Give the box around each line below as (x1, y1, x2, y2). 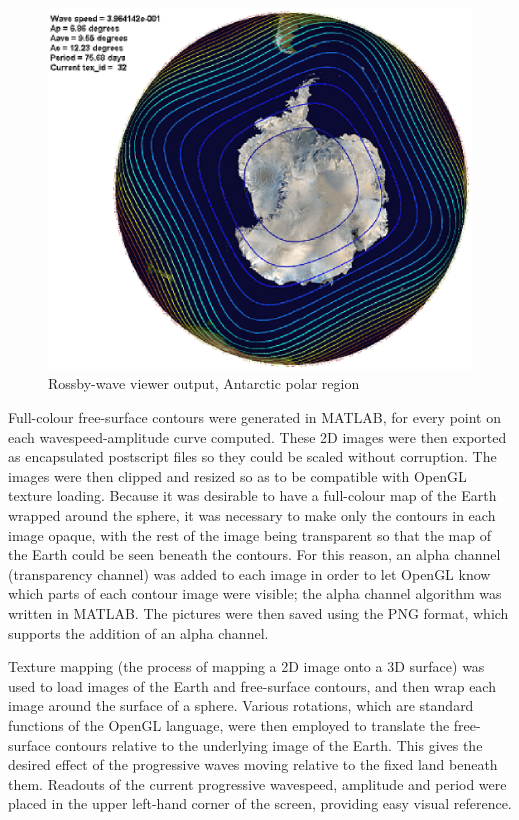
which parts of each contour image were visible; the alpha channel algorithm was (8, 583, 502, 604)
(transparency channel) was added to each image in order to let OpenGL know (8, 563, 491, 584)
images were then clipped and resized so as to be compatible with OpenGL (8, 465, 467, 486)
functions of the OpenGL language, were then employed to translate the (8, 714, 450, 735)
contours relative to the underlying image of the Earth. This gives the (55, 734, 483, 755)
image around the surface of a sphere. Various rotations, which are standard (8, 695, 474, 716)
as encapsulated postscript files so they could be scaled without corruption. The (8, 446, 497, 467)
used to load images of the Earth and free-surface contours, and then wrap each (8, 675, 496, 696)
